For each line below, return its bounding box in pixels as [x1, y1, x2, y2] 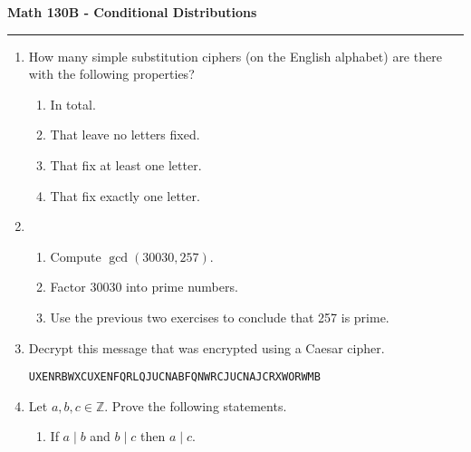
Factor [50, 277, 86, 296]
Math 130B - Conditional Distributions [7, 3, 257, 21]
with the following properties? [28, 64, 195, 83]
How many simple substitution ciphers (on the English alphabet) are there [28, 46, 442, 65]
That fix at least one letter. [50, 155, 202, 174]
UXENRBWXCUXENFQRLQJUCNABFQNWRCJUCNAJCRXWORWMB [28, 370, 321, 384]
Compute [50, 246, 101, 265]
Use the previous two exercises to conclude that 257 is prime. [50, 307, 389, 326]
